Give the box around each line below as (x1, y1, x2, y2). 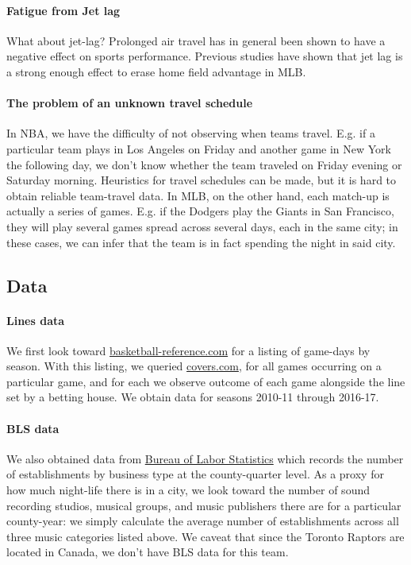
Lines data (6, 312, 65, 328)
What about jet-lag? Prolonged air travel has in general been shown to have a (6, 32, 386, 48)
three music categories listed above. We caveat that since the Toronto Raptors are (6, 528, 405, 544)
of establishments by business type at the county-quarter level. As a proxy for (6, 466, 384, 482)
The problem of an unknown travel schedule (6, 95, 253, 111)
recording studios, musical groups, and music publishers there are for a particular (6, 497, 401, 513)
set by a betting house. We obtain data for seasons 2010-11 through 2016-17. (6, 389, 379, 405)
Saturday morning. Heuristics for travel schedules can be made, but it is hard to (6, 172, 397, 188)
